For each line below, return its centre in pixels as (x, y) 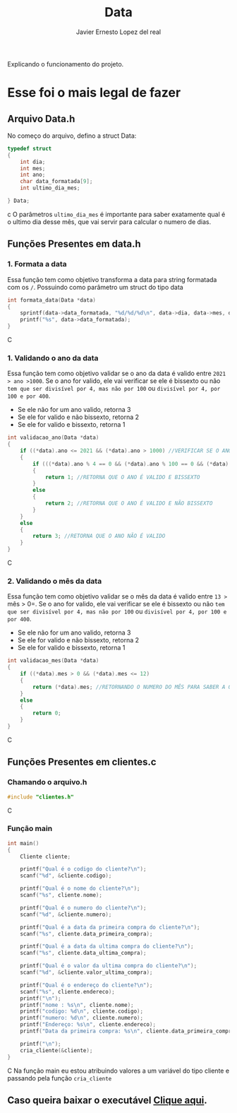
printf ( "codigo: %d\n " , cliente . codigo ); (81, 1011)
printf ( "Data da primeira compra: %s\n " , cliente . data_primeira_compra (127, 1031)
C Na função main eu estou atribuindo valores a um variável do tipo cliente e (119, 1071)
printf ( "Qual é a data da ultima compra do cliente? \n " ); (107, 947)
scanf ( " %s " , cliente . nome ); (61, 895)
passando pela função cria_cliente (60, 1078)
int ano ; (33, 175)
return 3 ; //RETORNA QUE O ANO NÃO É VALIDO (99, 536)
